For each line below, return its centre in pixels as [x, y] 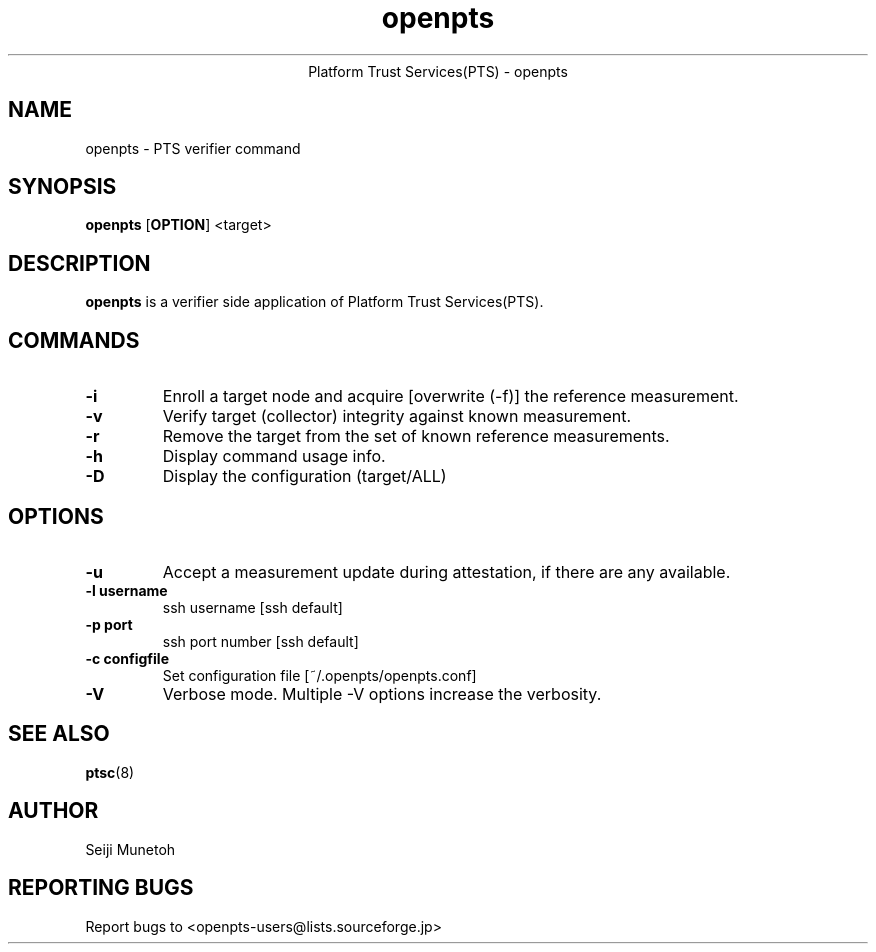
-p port [109, 624]
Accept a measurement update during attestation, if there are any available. [446, 571]
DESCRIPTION [79, 263]
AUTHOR [53, 811]
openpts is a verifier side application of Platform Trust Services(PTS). [314, 302]
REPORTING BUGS [101, 888]
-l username [126, 590]
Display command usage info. [274, 456]
